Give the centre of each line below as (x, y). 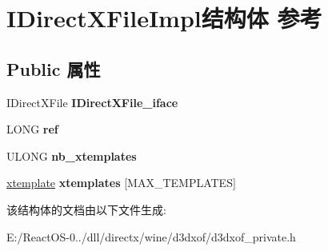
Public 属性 (54, 68)
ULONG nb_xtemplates (72, 155)
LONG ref (32, 129)
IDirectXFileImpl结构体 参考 (164, 18)
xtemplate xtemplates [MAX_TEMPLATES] (121, 183)
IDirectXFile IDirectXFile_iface (92, 102)
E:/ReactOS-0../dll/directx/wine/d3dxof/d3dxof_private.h (151, 236)
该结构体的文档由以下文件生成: (86, 209)
